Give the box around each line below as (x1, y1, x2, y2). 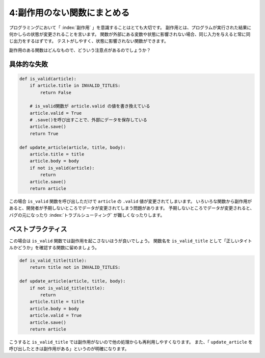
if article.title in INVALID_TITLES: (29, 83, 121, 88)
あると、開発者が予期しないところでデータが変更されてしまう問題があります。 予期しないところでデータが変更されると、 (9, 205, 255, 211)
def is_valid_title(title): (19, 258, 87, 263)
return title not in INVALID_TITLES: (29, 265, 121, 270)
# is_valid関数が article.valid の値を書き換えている (29, 103, 151, 109)
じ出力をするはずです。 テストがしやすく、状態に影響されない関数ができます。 (9, 38, 169, 44)
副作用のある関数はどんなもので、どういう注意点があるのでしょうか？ (9, 47, 151, 53)
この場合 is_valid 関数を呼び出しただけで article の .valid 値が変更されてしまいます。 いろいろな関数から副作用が (9, 198, 252, 204)
